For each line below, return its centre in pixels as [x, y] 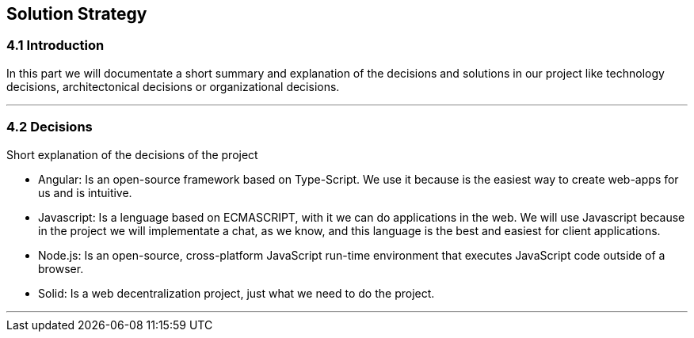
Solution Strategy [77, 14]
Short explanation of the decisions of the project [132, 154]
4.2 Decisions [50, 127]
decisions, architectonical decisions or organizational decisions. [173, 86]
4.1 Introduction [55, 46]
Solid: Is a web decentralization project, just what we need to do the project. [236, 293]
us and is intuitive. [85, 192]
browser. [61, 268]
